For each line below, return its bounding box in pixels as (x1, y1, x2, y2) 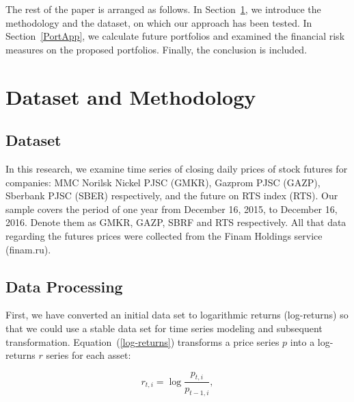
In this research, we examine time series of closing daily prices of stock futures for (5, 161, 348, 175)
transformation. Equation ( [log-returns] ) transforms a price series (5, 334, 280, 349)
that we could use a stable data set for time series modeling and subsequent (5, 321, 323, 335)
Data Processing (5, 275, 123, 297)
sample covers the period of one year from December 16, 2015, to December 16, (5, 201, 338, 216)
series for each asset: (46, 348, 131, 362)
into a (290, 334, 315, 349)
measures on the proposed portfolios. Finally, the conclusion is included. (5, 42, 308, 56)
